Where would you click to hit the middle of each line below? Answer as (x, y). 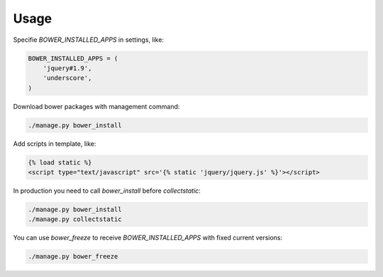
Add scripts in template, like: (55, 143)
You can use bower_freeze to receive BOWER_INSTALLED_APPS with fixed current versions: (148, 238)
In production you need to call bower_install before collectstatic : (107, 191)
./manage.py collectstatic (75, 219)
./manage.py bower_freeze (73, 256)
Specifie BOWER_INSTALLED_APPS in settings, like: (89, 40)
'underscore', (67, 78)
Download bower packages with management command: (96, 106)
